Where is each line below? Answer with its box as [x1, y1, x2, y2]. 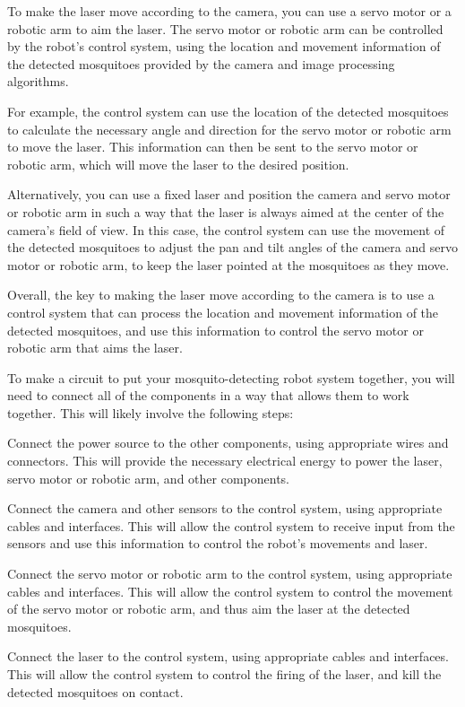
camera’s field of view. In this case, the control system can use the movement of [7, 220, 445, 239]
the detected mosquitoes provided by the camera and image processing [7, 54, 395, 73]
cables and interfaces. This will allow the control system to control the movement [7, 581, 453, 600]
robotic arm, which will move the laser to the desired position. [7, 154, 349, 173]
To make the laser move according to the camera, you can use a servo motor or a [7, 2, 452, 20]
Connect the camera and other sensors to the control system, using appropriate [7, 499, 443, 518]
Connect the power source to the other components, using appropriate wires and [7, 433, 449, 452]
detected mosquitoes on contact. [7, 682, 184, 701]
